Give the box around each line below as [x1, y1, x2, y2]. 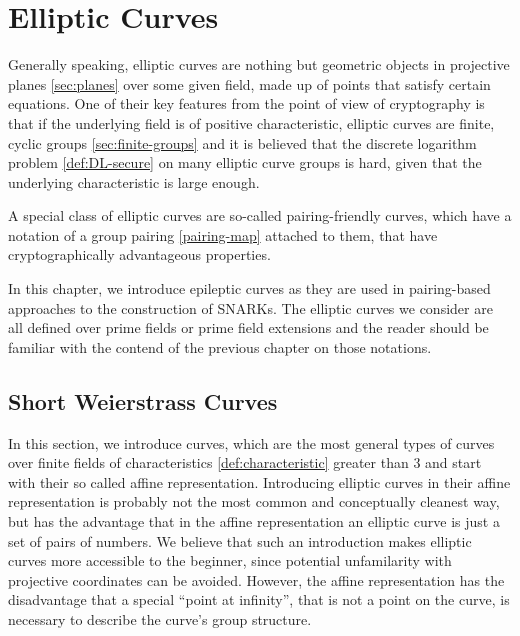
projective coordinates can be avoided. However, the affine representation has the [8, 569, 505, 590]
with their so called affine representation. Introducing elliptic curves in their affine [8, 471, 511, 492]
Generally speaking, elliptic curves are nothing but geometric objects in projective [8, 54, 510, 75]
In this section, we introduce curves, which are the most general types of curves [8, 432, 495, 453]
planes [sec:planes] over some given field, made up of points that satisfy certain [8, 73, 491, 94]
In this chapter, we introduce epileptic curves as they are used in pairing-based [8, 278, 491, 299]
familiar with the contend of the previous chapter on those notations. [8, 336, 432, 357]
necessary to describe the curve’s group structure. [8, 608, 312, 629]
